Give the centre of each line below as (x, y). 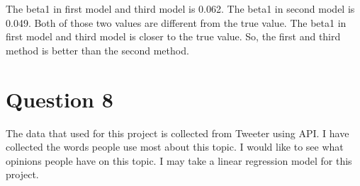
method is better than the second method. (97, 50)
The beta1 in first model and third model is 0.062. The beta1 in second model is (180, 8)
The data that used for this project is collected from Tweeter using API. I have (178, 133)
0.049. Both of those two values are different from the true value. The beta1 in (176, 22)
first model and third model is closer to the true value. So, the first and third (173, 36)
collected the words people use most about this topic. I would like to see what (175, 147)
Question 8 (60, 99)
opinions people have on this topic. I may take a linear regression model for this (179, 160)
